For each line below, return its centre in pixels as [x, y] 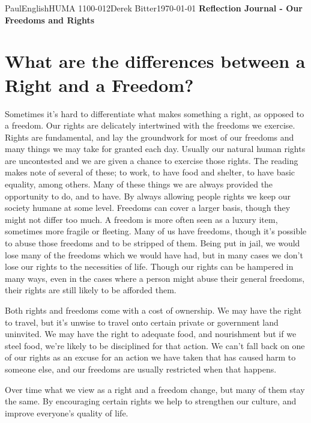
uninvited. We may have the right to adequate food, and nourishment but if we [151, 334]
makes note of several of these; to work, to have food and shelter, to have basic [150, 172]
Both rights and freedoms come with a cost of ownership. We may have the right [153, 310]
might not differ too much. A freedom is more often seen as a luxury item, [141, 219]
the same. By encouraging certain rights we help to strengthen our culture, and [151, 401]
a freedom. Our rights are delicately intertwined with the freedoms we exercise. [150, 125]
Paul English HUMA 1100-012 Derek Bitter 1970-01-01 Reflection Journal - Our [154, 8]
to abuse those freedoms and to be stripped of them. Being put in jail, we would [152, 243]
